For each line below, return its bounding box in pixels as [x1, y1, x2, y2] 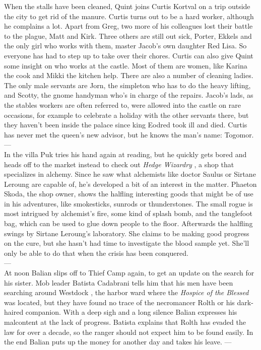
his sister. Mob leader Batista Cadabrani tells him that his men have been [4, 277, 233, 288]
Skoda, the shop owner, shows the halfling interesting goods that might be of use [4, 188, 253, 199]
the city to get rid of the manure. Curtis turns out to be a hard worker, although [4, 11, 254, 21]
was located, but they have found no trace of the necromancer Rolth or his [4, 297, 235, 307]
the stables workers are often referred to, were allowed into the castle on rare [4, 99, 241, 110]
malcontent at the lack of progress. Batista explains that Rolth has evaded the [4, 317, 246, 327]
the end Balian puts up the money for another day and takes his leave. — [4, 336, 232, 347]
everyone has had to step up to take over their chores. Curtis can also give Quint [4, 50, 253, 60]
